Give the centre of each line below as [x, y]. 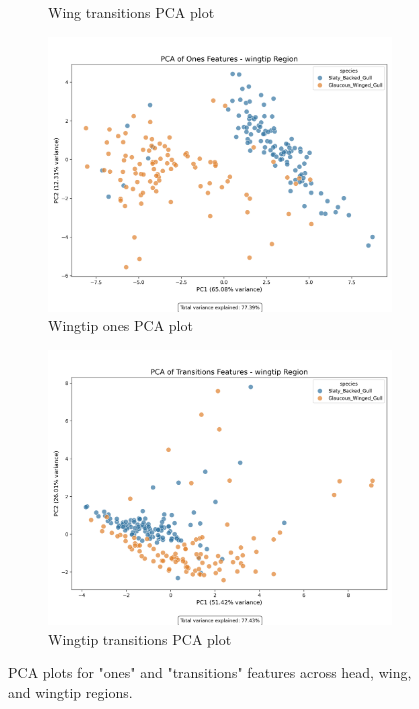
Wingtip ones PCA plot [120, 325]
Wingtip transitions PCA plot [140, 638]
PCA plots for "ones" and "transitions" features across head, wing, [210, 672]
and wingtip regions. [70, 691]
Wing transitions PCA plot [131, 12]
